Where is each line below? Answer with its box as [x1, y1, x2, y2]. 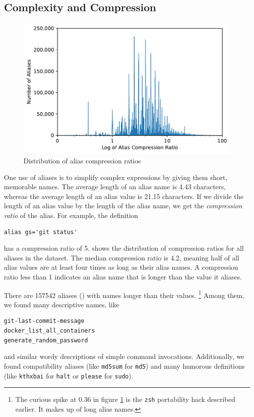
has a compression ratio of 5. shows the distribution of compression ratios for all [4, 243, 244, 253]
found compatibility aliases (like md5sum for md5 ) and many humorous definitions [4, 360, 245, 371]
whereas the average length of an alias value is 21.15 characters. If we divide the [4, 191, 244, 201]
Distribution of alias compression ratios [23, 156, 141, 166]
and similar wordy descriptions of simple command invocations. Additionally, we [4, 351, 245, 361]
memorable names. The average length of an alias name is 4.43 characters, [4, 181, 226, 192]
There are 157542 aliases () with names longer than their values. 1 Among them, [4, 288, 245, 300]
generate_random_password [4, 337, 88, 344]
